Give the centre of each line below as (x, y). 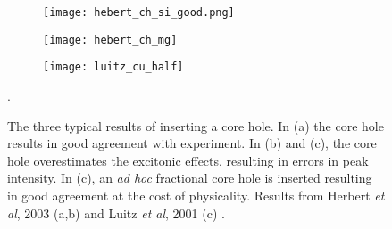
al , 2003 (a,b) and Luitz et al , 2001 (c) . (116, 213)
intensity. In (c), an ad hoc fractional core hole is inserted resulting (190, 178)
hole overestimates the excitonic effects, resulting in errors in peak (188, 160)
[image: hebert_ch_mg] (110, 40)
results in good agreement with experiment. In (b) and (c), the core (192, 143)
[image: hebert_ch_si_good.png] (139, 12)
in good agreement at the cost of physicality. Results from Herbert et (196, 195)
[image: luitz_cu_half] (113, 67)
